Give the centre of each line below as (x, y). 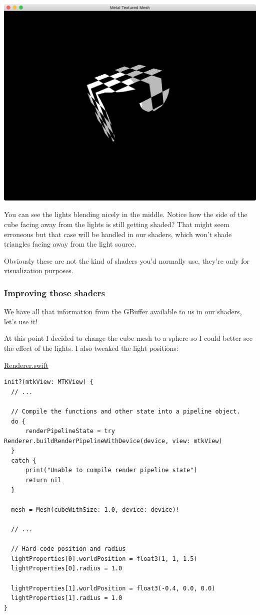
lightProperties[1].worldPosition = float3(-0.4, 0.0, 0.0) (113, 588)
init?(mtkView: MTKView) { (49, 382)
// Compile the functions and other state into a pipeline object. (126, 411)
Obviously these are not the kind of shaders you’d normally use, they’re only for (127, 260)
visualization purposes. (39, 270)
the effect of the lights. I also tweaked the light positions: (91, 348)
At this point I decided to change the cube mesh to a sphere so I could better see (128, 338)
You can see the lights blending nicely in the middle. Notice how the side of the (126, 214)
